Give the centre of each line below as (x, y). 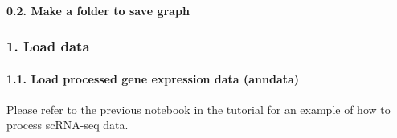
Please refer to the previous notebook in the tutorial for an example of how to (198, 109)
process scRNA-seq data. (68, 125)
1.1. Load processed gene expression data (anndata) (153, 78)
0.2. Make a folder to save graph (98, 10)
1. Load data (48, 46)
